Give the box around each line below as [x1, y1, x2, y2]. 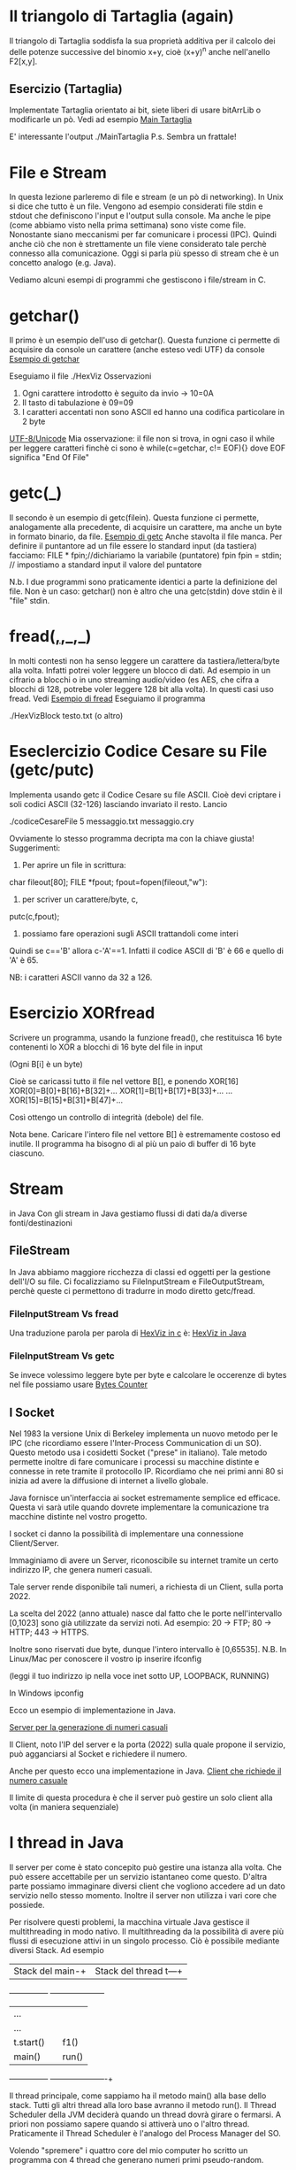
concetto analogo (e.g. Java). [9, 258, 117, 268]
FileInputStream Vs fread [9, 1307, 119, 1320]
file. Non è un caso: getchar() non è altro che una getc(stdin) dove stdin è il [9, 586, 283, 596]
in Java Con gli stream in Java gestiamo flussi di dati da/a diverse [9, 1208, 247, 1219]
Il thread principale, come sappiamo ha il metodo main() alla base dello [9, 2090, 267, 2101]
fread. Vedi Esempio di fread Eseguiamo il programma [9, 693, 206, 704]
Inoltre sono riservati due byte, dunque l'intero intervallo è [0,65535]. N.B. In [9, 1644, 287, 1655]
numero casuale [9, 1775, 68, 1786]
